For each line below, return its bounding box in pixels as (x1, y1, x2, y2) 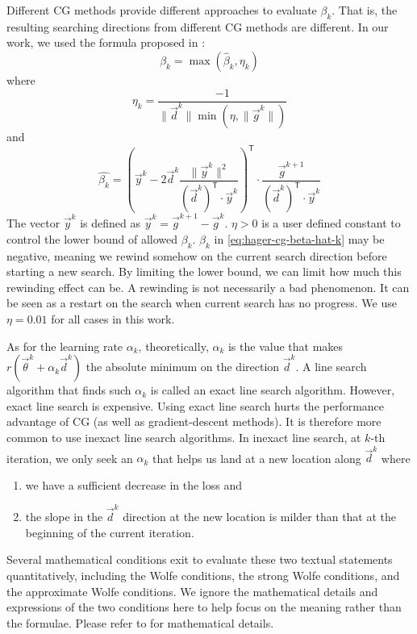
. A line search (295, 358, 367, 375)
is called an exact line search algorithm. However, (150, 382, 395, 398)
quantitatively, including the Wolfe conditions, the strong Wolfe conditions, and (6, 566, 400, 583)
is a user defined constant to (261, 214, 401, 231)
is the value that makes (227, 337, 344, 354)
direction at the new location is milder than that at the (123, 508, 397, 525)
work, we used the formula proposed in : (6, 34, 206, 51)
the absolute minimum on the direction (85, 358, 280, 375)
